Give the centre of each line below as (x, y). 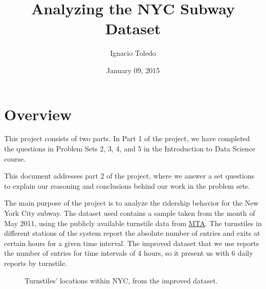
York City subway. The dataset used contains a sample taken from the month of (130, 213)
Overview (38, 114)
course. (15, 158)
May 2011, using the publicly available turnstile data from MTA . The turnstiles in (133, 223)
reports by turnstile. (36, 263)
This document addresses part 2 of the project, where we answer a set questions (129, 176)
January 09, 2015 (133, 70)
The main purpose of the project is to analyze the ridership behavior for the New (131, 203)
